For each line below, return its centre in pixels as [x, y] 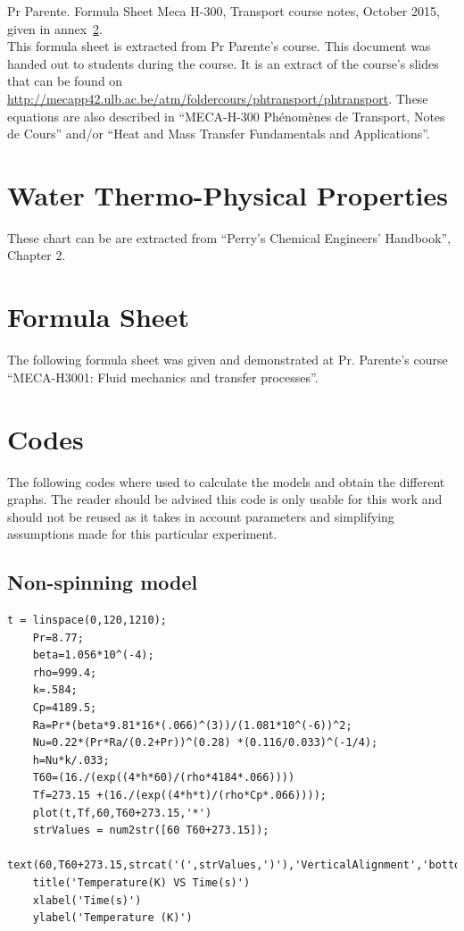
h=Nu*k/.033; [71, 760]
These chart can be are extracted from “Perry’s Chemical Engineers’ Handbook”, [229, 237]
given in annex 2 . [55, 28]
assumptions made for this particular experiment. [142, 534]
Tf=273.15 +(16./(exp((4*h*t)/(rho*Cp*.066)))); [179, 796]
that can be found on [65, 81]
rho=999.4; [65, 672]
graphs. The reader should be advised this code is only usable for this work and [225, 499]
